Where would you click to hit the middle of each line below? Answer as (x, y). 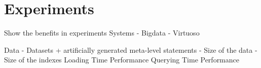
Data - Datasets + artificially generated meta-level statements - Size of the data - (131, 49)
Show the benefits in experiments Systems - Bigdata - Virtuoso (102, 33)
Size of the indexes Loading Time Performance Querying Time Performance (122, 60)
